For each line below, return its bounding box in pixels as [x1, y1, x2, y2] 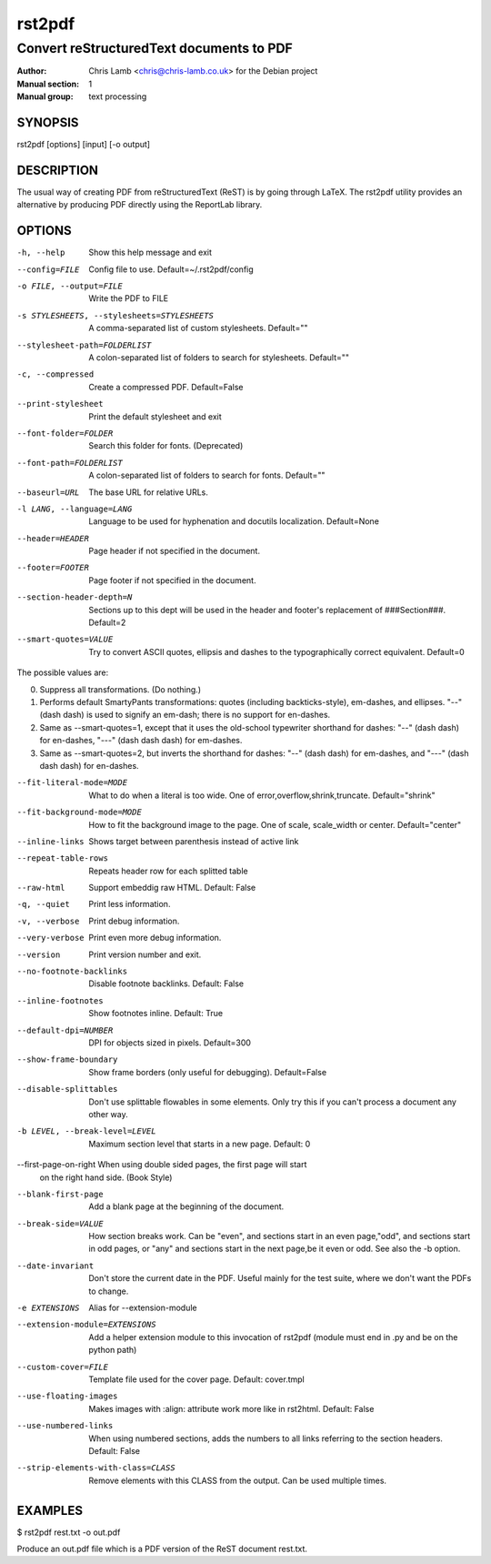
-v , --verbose [16, 915, 80, 926]
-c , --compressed [16, 369, 95, 379]
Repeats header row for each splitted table [88, 865, 249, 876]
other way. [88, 1108, 129, 1119]
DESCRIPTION [16, 162, 99, 177]
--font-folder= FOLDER [16, 428, 114, 439]
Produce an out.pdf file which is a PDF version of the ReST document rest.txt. [16, 1543, 308, 1554]
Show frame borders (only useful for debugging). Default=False [88, 1066, 327, 1077]
